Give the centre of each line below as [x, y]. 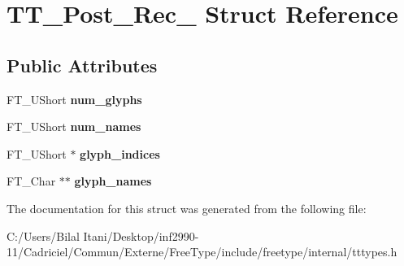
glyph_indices [120, 153]
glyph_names [113, 181]
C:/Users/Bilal [43, 235]
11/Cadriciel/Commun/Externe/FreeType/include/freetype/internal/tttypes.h [202, 252]
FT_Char [31, 181]
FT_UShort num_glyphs [74, 99]
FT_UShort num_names [74, 126]
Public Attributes [82, 65]
